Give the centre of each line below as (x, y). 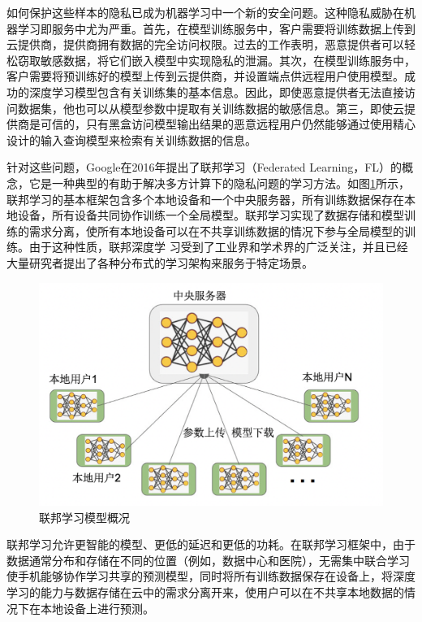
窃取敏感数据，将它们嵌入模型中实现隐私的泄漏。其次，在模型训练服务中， (216, 60)
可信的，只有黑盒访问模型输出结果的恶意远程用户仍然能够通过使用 (216, 124)
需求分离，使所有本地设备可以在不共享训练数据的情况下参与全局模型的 (216, 231)
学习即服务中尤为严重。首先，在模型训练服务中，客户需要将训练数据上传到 (216, 28)
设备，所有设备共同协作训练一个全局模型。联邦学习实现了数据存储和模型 (211, 215)
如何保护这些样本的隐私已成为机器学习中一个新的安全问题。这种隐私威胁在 (205, 12)
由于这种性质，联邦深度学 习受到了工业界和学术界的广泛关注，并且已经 (218, 247)
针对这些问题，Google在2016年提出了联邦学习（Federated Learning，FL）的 (205, 167)
